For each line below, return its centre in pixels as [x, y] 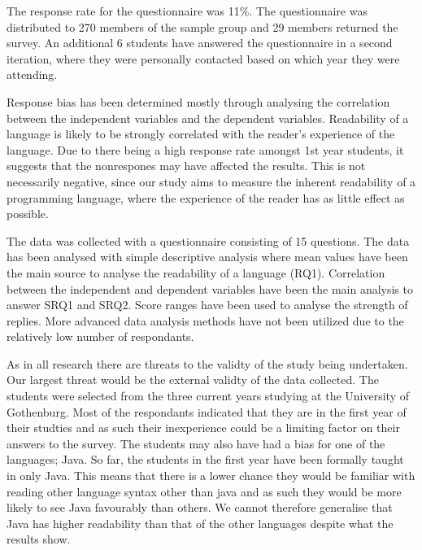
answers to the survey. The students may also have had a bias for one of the [196, 443]
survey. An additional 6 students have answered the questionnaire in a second [200, 43]
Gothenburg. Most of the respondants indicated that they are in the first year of [207, 411]
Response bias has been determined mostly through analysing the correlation [198, 101]
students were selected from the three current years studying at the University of [208, 396]
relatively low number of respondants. [100, 336]
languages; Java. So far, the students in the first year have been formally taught [205, 459]
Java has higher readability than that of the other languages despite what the [200, 523]
